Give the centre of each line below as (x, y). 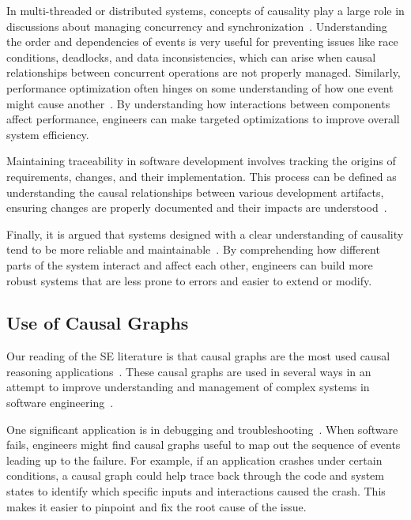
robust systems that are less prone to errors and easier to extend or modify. (189, 280)
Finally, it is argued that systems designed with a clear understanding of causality (205, 234)
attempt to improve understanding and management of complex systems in (188, 387)
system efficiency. (48, 134)
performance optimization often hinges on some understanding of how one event (200, 87)
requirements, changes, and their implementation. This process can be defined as (202, 176)
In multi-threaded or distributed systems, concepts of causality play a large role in (205, 10)
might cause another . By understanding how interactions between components (198, 103)
